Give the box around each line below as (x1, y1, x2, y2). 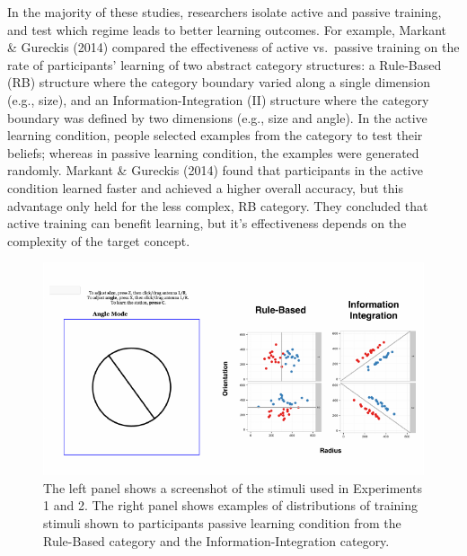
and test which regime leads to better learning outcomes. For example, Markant (7, 20, 447, 39)
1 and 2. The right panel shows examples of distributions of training (43, 496, 419, 515)
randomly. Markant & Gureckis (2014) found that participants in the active (7, 161, 423, 180)
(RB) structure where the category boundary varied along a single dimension (7, 73, 431, 92)
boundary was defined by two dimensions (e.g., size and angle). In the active (7, 108, 427, 127)
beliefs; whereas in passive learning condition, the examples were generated (7, 143, 419, 162)
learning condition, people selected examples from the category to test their (7, 126, 423, 145)
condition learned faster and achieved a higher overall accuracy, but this (7, 178, 403, 197)
